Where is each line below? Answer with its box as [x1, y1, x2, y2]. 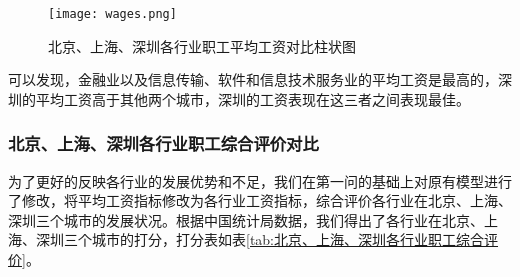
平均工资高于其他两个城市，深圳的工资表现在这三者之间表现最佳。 [35, 88, 470, 109]
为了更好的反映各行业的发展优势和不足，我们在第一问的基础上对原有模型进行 [8, 170, 512, 191]
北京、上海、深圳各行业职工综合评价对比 [8, 131, 319, 156]
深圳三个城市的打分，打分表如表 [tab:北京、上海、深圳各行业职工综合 [35, 229, 485, 250]
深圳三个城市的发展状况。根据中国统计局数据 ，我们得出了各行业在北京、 [8, 209, 484, 230]
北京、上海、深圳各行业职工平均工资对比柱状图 [48, 35, 356, 56]
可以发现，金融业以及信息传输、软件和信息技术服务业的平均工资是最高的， [8, 69, 498, 90]
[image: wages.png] [48, 7, 177, 21]
